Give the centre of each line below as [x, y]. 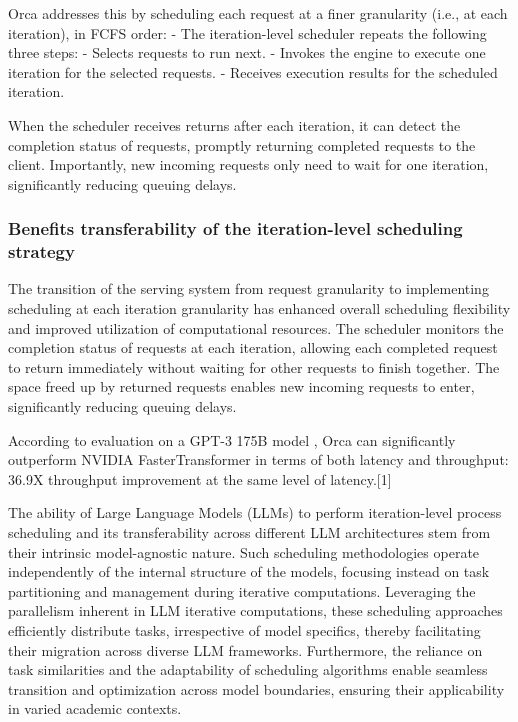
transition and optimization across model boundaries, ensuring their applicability [256, 688]
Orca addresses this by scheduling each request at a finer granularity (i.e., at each [258, 13]
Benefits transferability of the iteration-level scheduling [235, 228]
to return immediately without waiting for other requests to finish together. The [254, 366]
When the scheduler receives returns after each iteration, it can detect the [234, 124]
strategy [41, 251]
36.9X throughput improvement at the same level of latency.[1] [200, 478]
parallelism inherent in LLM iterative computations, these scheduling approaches [255, 610]
